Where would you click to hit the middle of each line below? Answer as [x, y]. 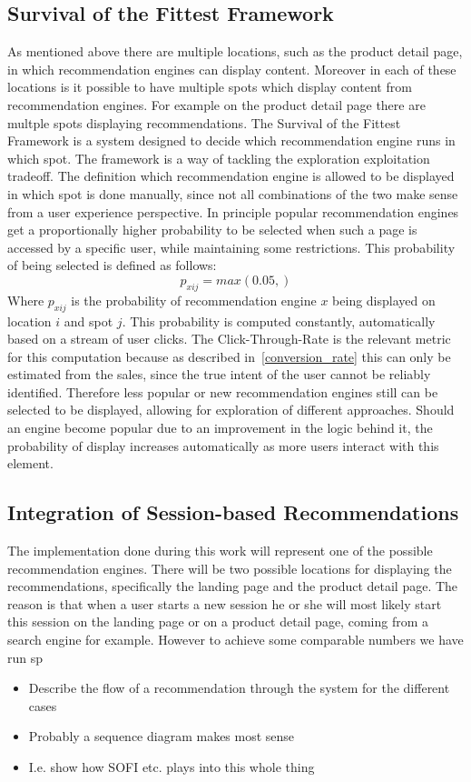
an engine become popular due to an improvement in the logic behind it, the [220, 428]
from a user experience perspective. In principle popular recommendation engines [233, 211]
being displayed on [384, 300]
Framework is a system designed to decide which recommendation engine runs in [231, 140]
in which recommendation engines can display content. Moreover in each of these [232, 69]
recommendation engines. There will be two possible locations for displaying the [230, 568]
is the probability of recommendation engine [194, 300]
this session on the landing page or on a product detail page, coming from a [218, 622]
